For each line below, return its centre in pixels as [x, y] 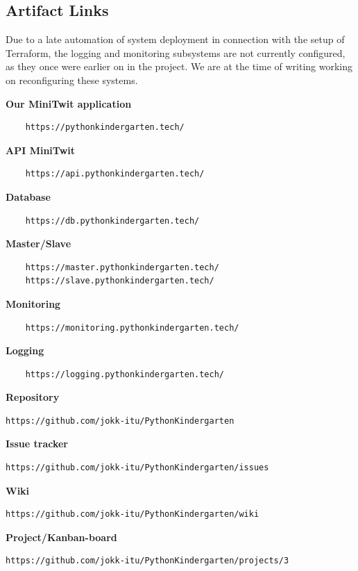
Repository [33, 397]
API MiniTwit [41, 150]
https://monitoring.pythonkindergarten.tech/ [132, 328]
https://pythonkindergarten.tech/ [105, 127]
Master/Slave [39, 243]
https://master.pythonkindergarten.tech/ [122, 267]
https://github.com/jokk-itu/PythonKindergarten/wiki [133, 514]
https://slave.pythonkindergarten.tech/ [120, 281]
